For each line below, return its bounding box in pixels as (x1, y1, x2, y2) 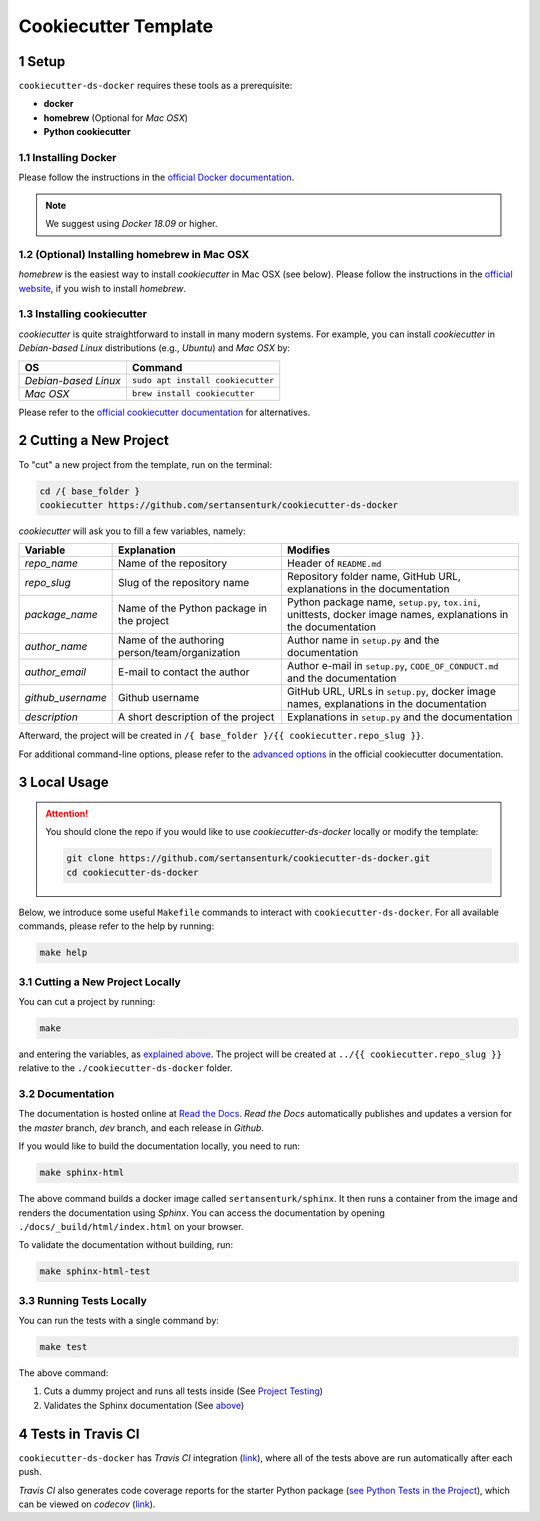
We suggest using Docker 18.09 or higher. (45, 218, 218, 230)
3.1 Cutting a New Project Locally (18, 975, 182, 989)
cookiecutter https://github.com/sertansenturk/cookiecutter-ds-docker (39, 499, 399, 510)
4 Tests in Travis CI (18, 1425, 140, 1442)
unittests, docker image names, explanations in (286, 608, 509, 622)
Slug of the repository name (118, 576, 250, 590)
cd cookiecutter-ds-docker (66, 866, 199, 878)
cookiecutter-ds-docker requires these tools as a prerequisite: (18, 80, 293, 92)
